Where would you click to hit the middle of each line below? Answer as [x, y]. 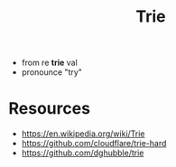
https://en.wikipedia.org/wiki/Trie [83, 134]
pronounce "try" [52, 72]
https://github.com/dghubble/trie [83, 153]
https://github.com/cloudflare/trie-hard [94, 144]
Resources [50, 109]
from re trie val [49, 63]
